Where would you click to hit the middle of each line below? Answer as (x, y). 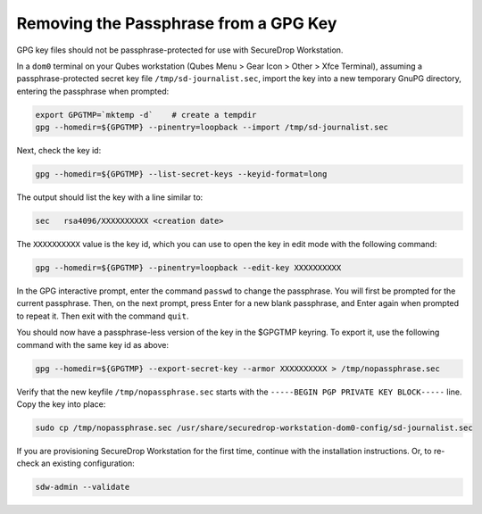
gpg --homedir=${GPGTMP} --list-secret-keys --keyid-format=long (181, 174)
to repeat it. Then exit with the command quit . (103, 316)
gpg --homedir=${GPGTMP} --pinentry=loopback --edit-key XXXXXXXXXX (188, 268)
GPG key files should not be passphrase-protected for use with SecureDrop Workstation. (180, 50)
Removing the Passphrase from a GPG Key (177, 23)
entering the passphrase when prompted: (93, 91)
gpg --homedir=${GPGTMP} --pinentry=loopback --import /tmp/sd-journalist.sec (212, 128)
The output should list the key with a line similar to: (110, 197)
